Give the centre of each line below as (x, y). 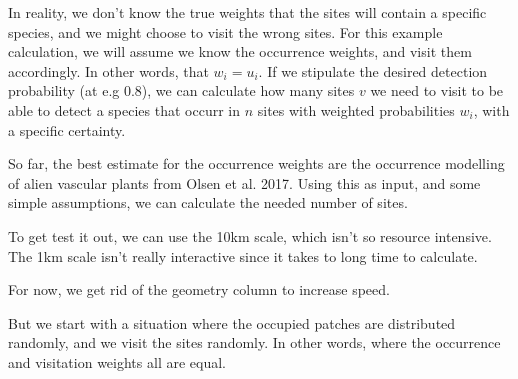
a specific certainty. (67, 129)
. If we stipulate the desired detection (373, 70)
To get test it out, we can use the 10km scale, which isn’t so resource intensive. (250, 235)
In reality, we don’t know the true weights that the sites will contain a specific (247, 12)
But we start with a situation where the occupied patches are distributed (232, 322)
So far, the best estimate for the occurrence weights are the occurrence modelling (256, 163)
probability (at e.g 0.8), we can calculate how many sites (181, 90)
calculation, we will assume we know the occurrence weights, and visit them (240, 51)
